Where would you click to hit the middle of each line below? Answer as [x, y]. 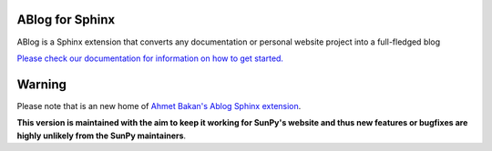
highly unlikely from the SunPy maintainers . [102, 136]
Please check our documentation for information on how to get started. [150, 58]
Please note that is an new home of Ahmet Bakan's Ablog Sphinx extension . [159, 106]
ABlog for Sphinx [66, 20]
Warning [42, 84]
